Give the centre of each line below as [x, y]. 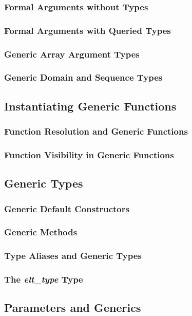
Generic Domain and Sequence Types [83, 77]
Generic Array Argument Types [72, 54]
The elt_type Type [44, 279]
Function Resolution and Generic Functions [96, 131]
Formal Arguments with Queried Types [88, 30]
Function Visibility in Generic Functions [89, 154]
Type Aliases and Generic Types [73, 256]
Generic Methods [41, 232]
